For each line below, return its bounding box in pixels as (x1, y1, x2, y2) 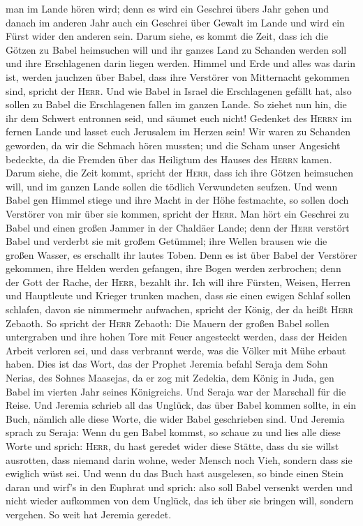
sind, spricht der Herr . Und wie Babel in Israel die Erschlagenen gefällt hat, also (6, 83, 352, 98)
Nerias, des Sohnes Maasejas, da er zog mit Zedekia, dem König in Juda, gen (6, 370, 334, 385)
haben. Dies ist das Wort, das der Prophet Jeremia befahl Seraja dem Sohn (6, 356, 328, 371)
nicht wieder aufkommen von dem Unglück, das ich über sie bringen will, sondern (6, 493, 354, 508)
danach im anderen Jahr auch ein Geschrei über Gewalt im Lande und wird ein (6, 15, 345, 29)
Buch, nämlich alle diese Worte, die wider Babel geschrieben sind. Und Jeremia (6, 411, 345, 426)
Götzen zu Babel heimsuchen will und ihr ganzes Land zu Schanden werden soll (6, 42, 347, 57)
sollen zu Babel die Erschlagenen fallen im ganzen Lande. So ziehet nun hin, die (6, 97, 347, 112)
